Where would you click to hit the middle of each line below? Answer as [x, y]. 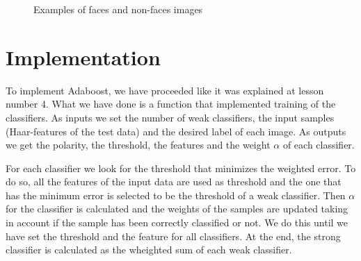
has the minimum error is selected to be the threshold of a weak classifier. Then [176, 195]
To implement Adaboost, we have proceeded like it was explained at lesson [165, 90]
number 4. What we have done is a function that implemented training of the [171, 104]
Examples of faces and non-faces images [118, 9]
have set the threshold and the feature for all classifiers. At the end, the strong [173, 236]
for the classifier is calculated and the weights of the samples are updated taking [177, 209]
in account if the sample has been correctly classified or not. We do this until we [177, 222]
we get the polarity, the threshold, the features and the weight [138, 145]
